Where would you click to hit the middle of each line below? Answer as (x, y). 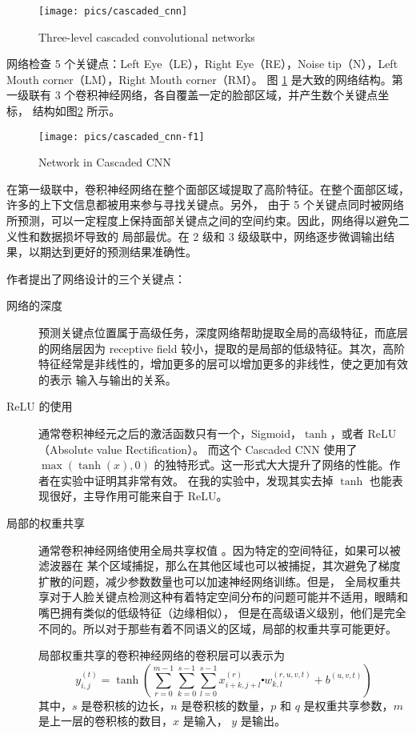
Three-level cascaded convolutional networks (147, 36)
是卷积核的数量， (226, 705)
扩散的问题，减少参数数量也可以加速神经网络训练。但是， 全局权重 (214, 581)
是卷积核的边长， (126, 705)
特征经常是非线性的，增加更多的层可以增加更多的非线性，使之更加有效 (223, 364)
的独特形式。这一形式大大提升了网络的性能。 (272, 465)
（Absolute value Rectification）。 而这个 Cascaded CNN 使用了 (198, 449)
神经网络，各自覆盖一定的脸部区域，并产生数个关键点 (238, 95)
